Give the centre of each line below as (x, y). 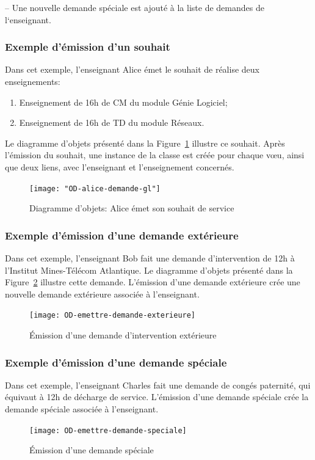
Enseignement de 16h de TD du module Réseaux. (112, 122)
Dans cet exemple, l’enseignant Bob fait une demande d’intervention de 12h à (150, 258)
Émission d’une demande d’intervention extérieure (123, 335)
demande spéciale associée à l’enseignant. (82, 409)
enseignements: (33, 81)
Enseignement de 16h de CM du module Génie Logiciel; (123, 102)
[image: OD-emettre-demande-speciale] (108, 430)
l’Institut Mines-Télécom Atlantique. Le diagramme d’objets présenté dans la (149, 270)
